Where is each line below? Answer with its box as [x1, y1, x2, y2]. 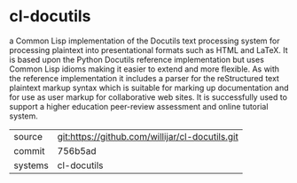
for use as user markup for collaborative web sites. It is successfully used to [9, 91, 288, 103]
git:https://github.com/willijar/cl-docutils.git [57, 130, 239, 142]
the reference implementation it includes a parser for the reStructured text [9, 72, 279, 83]
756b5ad [57, 144, 97, 156]
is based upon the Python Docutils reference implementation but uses [9, 54, 264, 65]
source [13, 130, 43, 142]
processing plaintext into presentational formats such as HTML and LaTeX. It [9, 44, 288, 55]
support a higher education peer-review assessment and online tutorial [9, 101, 269, 111]
